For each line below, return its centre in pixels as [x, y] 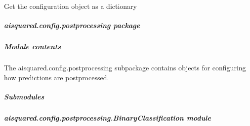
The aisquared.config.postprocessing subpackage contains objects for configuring [125, 68]
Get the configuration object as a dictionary [70, 6]
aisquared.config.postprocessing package [72, 25]
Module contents [32, 47]
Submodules [24, 96]
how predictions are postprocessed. [57, 77]
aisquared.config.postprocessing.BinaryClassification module [107, 117]
